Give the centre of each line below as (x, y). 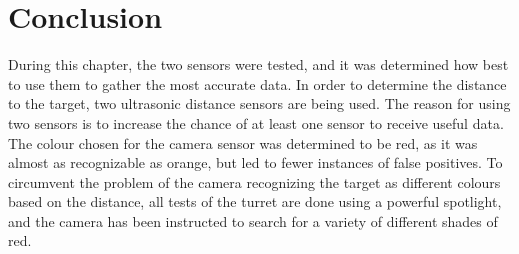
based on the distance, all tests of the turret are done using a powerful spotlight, (255, 201)
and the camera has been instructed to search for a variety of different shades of (253, 220)
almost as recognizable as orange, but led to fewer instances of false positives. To (255, 162)
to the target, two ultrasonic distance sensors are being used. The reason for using (259, 103)
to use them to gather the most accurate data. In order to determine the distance (257, 83)
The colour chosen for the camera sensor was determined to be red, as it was (243, 142)
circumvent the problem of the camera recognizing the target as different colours (254, 181)
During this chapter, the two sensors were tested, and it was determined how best (258, 64)
